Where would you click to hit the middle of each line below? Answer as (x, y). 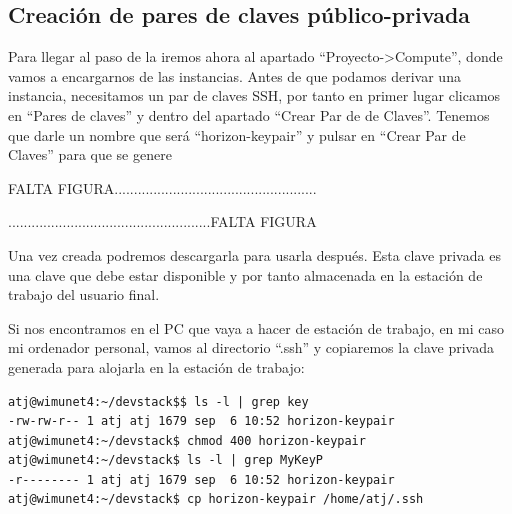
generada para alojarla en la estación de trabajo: (156, 366)
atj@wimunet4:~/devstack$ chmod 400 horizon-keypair (187, 440)
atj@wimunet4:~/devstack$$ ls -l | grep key (158, 401)
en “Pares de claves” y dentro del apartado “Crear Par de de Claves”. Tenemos (249, 114)
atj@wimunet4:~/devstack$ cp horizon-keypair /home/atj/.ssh (216, 499)
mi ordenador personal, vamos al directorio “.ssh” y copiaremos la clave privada (251, 347)
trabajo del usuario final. (84, 294)
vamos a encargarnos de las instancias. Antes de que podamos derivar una (234, 75)
